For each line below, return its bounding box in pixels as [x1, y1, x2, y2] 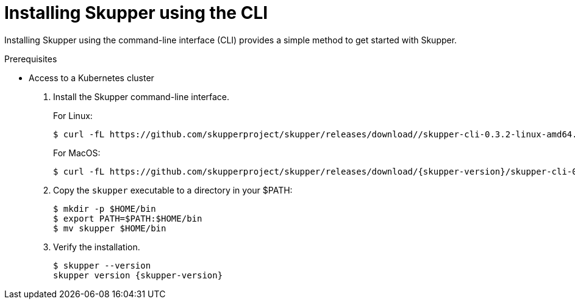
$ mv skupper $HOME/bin [53, 223, 166, 233]
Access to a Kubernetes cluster [29, 72, 154, 83]
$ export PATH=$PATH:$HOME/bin [53, 213, 202, 223]
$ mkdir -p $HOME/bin [53, 203, 156, 214]
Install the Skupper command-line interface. [53, 91, 230, 102]
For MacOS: [53, 147, 101, 158]
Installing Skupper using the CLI [4, 2, 268, 23]
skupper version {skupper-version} [53, 270, 223, 280]
